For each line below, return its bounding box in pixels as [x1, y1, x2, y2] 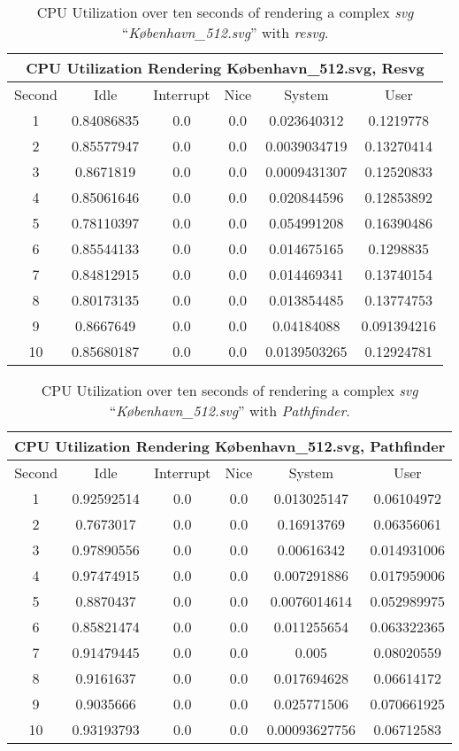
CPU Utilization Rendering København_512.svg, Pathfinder [14, 436, 446, 456]
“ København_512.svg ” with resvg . [121, 22, 329, 43]
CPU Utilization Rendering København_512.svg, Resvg [26, 58, 425, 78]
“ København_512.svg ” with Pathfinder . [109, 400, 350, 421]
